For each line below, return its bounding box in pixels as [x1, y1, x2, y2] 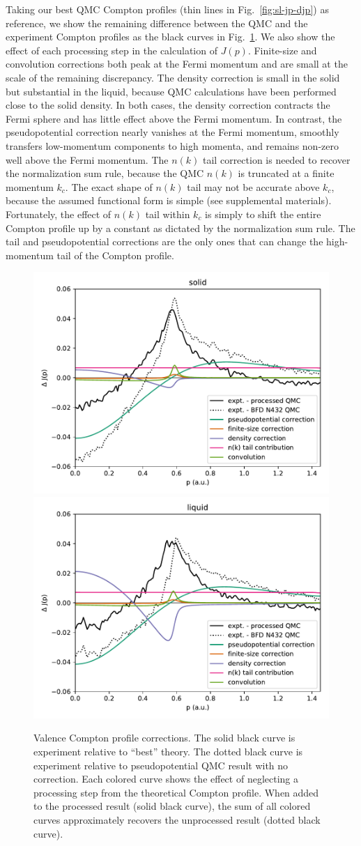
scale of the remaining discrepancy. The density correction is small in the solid [6, 70, 340, 84]
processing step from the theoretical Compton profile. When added [33, 785, 319, 799]
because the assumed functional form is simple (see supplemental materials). [6, 193, 332, 208]
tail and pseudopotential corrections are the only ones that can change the [6, 234, 323, 249]
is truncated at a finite [238, 166, 335, 180]
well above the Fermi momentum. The [6, 152, 169, 167]
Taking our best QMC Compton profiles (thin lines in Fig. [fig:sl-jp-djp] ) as [6, 2, 329, 16]
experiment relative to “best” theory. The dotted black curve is [33, 744, 303, 759]
